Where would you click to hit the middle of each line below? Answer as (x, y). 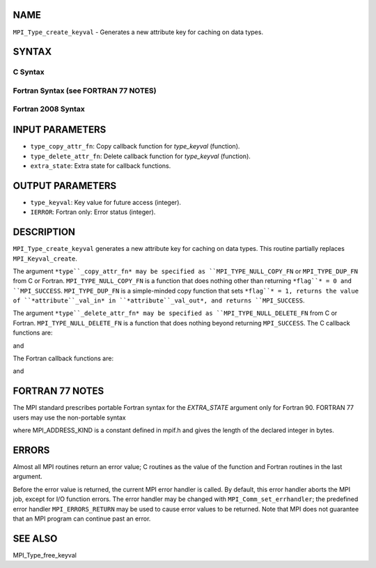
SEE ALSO (35, 538)
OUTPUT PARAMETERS (65, 186)
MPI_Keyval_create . (45, 259)
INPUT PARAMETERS (60, 130)
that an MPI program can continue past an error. (82, 519)
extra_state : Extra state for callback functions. (101, 166)
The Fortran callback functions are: (63, 358)
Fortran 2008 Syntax (49, 109)
